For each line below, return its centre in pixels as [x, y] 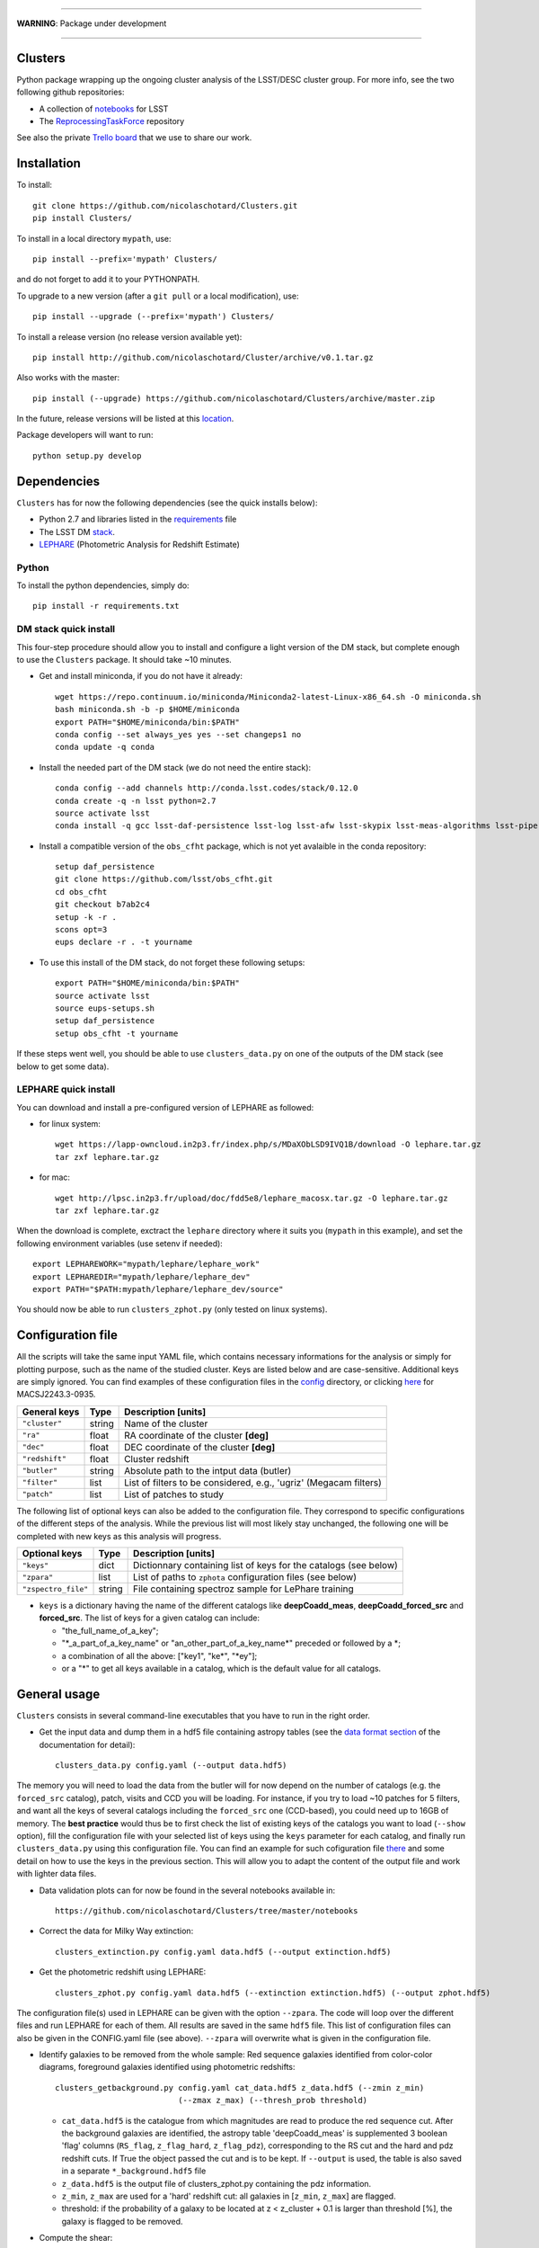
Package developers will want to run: [85, 435]
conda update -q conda [105, 747]
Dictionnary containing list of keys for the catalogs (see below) [266, 1565]
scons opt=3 [81, 930]
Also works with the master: [68, 378]
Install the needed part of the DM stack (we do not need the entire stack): [175, 767]
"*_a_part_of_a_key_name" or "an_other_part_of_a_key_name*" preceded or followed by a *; [231, 1643]
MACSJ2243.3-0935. [56, 1395]
